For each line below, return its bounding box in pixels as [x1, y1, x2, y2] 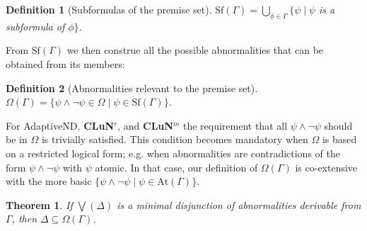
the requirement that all [182, 118, 288, 133]
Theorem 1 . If [6, 197, 73, 212]
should [324, 118, 353, 133]
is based [322, 132, 357, 147]
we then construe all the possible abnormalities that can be [66, 43, 324, 57]
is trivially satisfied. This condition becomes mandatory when [41, 132, 308, 147]
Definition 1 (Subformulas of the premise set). [6, 2, 212, 16]
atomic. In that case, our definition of [95, 159, 258, 174]
